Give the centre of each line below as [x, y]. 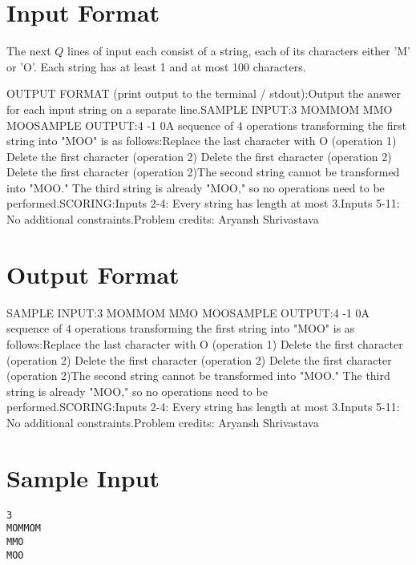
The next [29, 51]
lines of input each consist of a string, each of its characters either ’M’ [239, 51]
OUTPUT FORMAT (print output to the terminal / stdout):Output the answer [204, 93]
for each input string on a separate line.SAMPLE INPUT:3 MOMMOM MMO [200, 109]
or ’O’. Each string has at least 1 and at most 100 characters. [156, 66]
